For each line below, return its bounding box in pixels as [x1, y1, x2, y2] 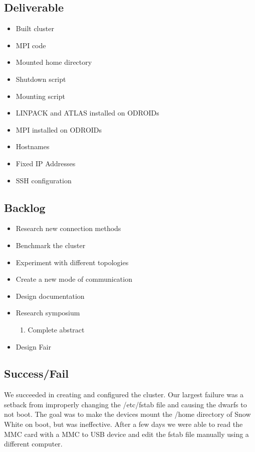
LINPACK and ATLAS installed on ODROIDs [16, 107, 159, 118]
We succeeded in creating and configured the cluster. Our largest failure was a [4, 389, 244, 400]
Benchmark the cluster [16, 240, 86, 250]
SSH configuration [16, 175, 72, 185]
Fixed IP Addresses [16, 158, 76, 168]
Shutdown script [16, 73, 66, 84]
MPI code [16, 40, 46, 50]
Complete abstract [28, 324, 85, 334]
